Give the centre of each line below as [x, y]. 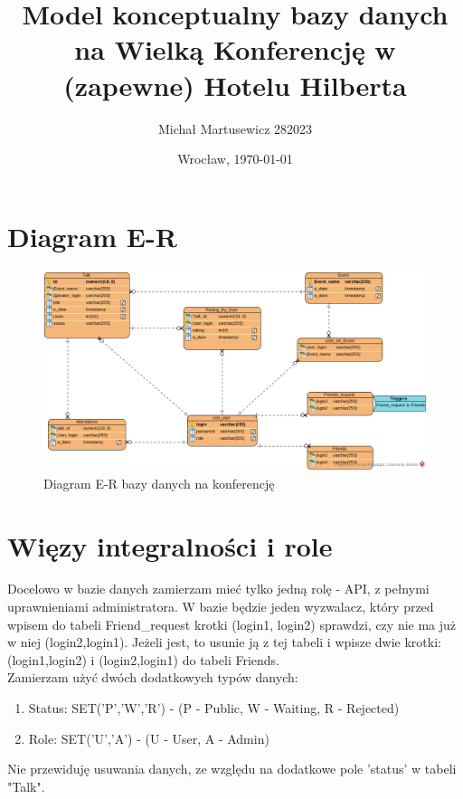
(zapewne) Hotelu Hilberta [235, 85]
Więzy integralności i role [170, 545]
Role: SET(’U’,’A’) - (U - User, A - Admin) [149, 738]
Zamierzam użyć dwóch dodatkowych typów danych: [153, 677]
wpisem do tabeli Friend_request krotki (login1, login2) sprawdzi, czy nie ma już [232, 624]
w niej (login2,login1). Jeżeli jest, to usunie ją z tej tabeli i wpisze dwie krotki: [224, 642]
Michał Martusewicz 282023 [235, 128]
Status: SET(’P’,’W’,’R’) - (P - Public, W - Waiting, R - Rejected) [214, 708]
